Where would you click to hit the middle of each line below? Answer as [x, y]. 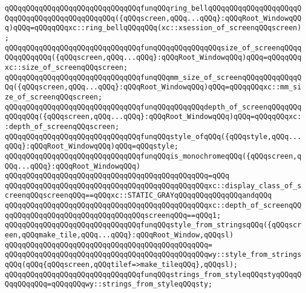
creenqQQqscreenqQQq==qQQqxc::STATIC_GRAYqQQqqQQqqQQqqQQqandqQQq [138, 196]
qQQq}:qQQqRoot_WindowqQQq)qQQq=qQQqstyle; [92, 146]
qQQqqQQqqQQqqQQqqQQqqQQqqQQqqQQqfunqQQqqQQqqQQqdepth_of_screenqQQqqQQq [153, 107]
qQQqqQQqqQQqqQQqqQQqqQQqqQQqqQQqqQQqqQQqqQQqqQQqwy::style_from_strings [153, 255]
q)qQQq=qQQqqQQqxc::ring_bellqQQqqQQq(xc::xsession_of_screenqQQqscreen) [153, 28]
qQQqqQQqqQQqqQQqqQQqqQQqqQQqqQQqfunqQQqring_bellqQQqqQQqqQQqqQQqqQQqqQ [153, 8]
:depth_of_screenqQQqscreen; [62, 126]
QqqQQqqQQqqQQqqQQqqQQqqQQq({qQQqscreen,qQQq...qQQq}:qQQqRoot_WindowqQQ [153, 18]
